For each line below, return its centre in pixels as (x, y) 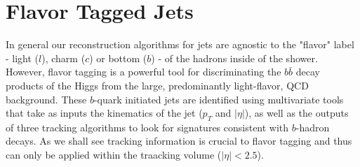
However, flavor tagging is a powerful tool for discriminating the (144, 72)
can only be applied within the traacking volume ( (114, 155)
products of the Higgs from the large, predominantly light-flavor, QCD (157, 85)
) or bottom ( (118, 58)
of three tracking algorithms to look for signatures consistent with (147, 127)
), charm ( (64, 58)
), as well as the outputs (296, 113)
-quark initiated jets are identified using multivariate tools (219, 99)
